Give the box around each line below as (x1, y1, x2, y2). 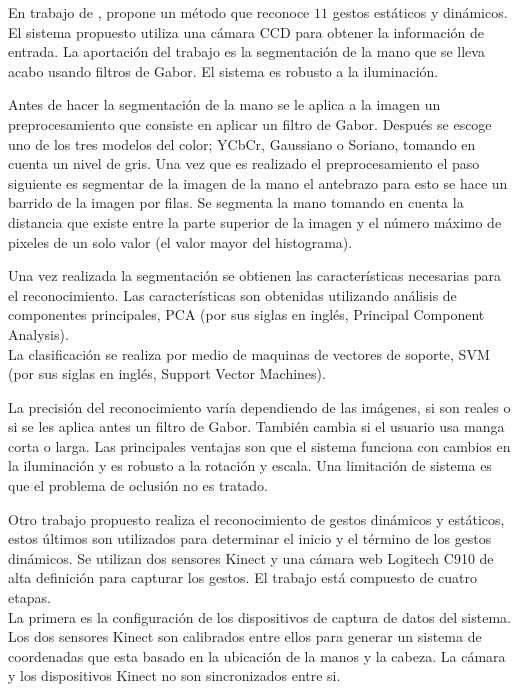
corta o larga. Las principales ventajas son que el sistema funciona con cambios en (8, 435, 511, 456)
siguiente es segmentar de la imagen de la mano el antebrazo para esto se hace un (8, 172, 508, 193)
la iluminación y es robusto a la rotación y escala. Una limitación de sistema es (8, 455, 492, 476)
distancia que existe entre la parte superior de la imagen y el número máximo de (8, 211, 502, 232)
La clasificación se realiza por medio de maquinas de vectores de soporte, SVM (8, 343, 490, 364)
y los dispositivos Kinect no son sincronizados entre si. (8, 665, 341, 686)
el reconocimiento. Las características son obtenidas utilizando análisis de (8, 284, 457, 305)
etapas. (8, 587, 51, 608)
